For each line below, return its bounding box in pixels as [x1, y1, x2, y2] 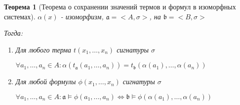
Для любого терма [15, 44, 72, 54]
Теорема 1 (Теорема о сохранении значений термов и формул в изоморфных [4, 1, 236, 11]
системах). [4, 11, 36, 21]
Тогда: [4, 28, 23, 38]
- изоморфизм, [60, 11, 104, 21]
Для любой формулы [15, 76, 76, 87]
